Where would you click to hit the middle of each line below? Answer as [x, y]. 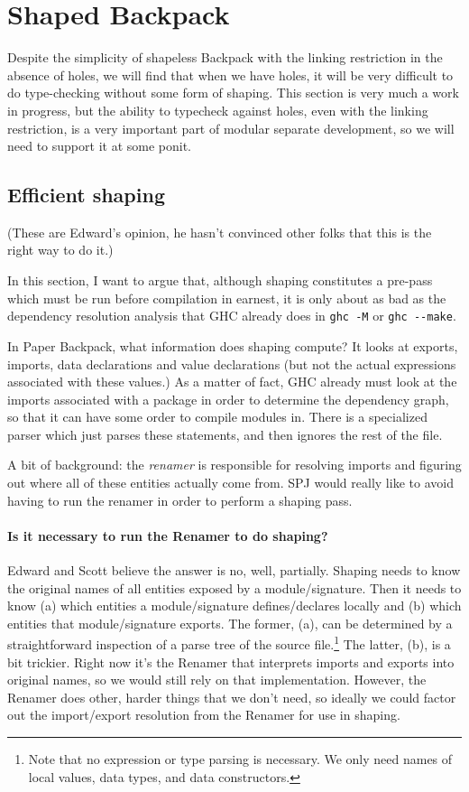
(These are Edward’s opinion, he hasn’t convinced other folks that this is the [220, 232]
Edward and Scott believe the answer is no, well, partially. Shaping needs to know [234, 570]
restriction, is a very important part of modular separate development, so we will [231, 128]
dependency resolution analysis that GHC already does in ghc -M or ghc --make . [232, 316]
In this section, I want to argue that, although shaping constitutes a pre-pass [220, 280]
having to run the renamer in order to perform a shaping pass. [180, 500]
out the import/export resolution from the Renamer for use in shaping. [204, 715]
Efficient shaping [86, 195]
